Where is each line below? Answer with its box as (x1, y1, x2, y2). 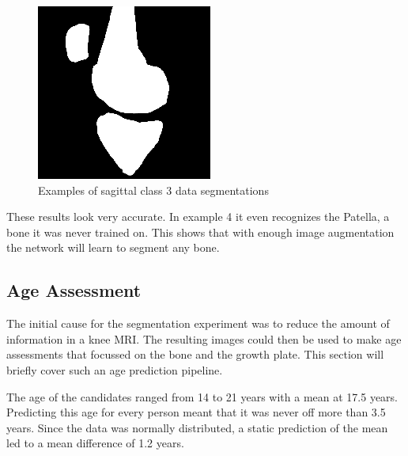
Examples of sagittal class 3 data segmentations (38, 181, 269, 198)
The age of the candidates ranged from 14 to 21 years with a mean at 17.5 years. (6, 388, 398, 405)
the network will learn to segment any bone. (6, 239, 220, 256)
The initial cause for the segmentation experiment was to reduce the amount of (6, 315, 390, 332)
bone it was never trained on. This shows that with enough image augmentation (6, 223, 395, 240)
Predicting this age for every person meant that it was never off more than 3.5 (6, 404, 386, 420)
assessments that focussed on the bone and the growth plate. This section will (6, 346, 384, 363)
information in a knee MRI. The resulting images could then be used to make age (6, 330, 402, 347)
